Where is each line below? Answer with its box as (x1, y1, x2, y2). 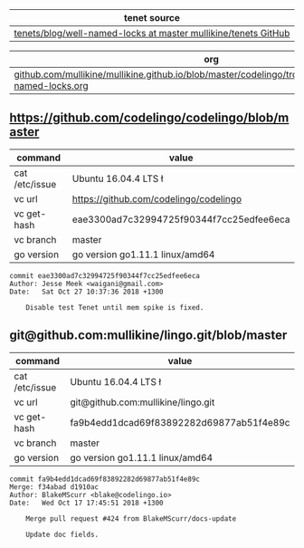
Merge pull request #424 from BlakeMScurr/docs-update (25, 514, 237, 524)
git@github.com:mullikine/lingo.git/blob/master (9, 328, 288, 343)
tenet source (123, 12, 181, 24)
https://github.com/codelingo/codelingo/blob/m (9, 111, 290, 126)
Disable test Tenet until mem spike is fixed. (25, 303, 204, 312)
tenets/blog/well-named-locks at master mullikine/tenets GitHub (14, 27, 290, 39)
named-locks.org (14, 80, 89, 91)
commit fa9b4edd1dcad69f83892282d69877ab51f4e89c (9, 475, 201, 484)
